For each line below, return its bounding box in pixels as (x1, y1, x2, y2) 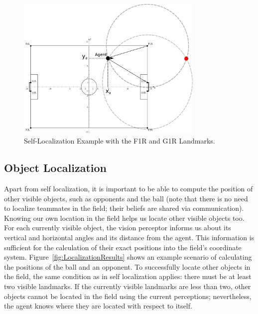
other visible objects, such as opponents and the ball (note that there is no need (4, 193, 248, 203)
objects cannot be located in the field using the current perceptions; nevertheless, (4, 291, 252, 301)
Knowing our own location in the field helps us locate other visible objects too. (4, 212, 245, 223)
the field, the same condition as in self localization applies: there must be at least (4, 271, 252, 282)
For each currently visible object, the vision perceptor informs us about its (4, 222, 231, 233)
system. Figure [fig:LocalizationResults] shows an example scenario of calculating (4, 252, 252, 262)
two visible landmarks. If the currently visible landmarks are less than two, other (4, 281, 251, 291)
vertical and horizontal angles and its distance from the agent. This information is (4, 232, 255, 243)
